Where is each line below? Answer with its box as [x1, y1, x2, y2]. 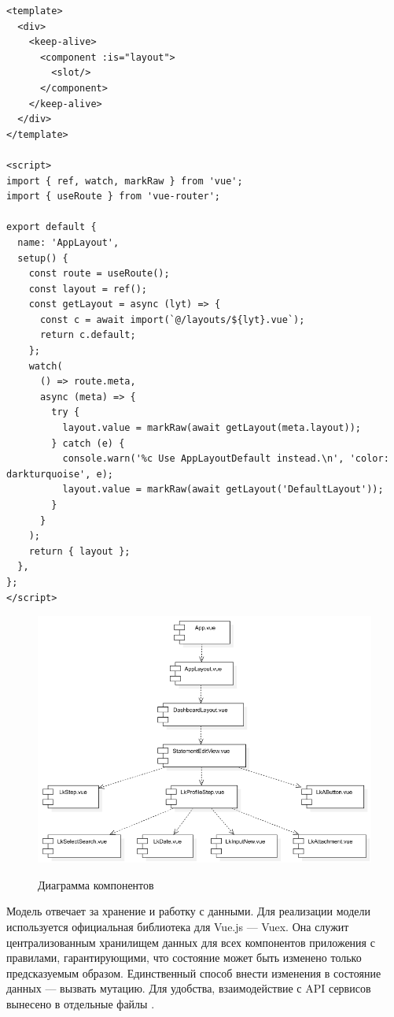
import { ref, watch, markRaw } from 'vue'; [6, 175, 243, 187]
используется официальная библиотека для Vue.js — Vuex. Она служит [6, 919, 349, 935]
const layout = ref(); [28, 283, 147, 295]
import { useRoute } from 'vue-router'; [6, 191, 221, 202]
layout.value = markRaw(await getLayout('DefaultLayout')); [62, 484, 384, 496]
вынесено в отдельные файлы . [6, 996, 155, 1011]
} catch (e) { [51, 437, 125, 449]
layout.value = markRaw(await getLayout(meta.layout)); [62, 422, 362, 434]
